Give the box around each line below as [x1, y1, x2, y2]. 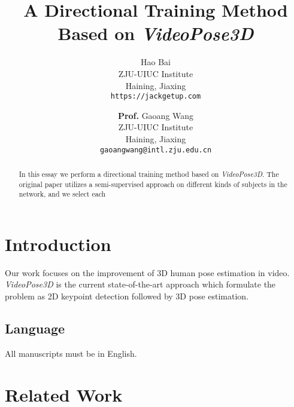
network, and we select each [19, 189, 106, 199]
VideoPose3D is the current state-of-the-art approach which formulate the [5, 278, 276, 290]
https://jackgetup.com [110, 92, 201, 101]
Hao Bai [141, 56, 171, 68]
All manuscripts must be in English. [5, 347, 137, 359]
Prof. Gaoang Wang [117, 109, 194, 121]
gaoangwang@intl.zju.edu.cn [99, 145, 212, 154]
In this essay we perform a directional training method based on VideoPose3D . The [19, 169, 279, 179]
